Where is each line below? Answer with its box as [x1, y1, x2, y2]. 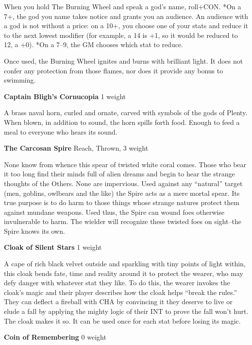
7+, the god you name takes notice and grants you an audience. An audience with [4, 11, 249, 21]
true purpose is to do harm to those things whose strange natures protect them [4, 197, 239, 207]
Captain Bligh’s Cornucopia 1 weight [4, 91, 126, 101]
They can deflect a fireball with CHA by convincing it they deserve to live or [4, 296, 233, 307]
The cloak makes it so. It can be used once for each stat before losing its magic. [4, 315, 241, 326]
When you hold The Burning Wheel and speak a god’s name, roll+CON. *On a [4, 1, 241, 11]
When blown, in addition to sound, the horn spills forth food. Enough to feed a [4, 117, 240, 127]
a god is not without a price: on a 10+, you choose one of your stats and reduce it [4, 20, 248, 31]
